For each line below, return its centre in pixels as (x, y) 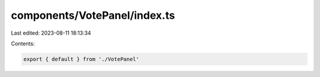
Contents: (23, 43)
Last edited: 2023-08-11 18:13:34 (51, 33)
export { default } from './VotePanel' (81, 59)
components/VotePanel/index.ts (93, 15)
